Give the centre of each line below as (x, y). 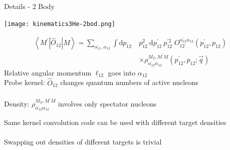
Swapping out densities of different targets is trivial (83, 142)
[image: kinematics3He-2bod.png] (60, 24)
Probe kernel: (25, 82)
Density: (17, 103)
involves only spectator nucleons (107, 103)
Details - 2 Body (29, 6)
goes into (122, 72)
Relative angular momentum (48, 72)
